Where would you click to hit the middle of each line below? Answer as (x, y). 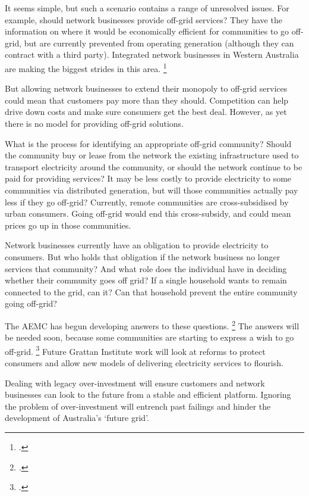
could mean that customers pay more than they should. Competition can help (147, 100)
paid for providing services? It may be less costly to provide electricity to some (148, 178)
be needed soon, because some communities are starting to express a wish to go (149, 337)
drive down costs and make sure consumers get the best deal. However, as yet (146, 112)
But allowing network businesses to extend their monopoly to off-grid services (146, 88)
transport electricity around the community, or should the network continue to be (154, 166)
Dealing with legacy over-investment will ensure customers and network (135, 383)
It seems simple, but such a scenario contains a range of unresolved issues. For (147, 8)
